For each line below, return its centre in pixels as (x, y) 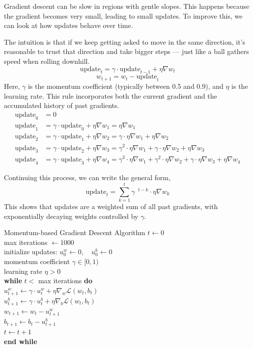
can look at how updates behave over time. (69, 25)
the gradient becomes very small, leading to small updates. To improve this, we (123, 15)
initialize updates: (31, 252)
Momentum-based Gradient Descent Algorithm (75, 232)
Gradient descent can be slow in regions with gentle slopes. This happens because (127, 6)
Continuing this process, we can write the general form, (87, 177)
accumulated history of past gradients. (62, 105)
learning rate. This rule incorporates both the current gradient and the (111, 95)
